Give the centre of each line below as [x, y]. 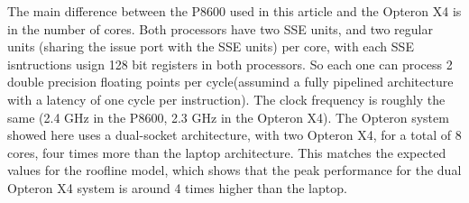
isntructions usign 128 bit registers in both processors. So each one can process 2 [230, 64]
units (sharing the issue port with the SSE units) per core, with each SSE [211, 46]
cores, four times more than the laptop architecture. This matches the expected [227, 152]
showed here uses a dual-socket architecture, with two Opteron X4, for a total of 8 [234, 135]
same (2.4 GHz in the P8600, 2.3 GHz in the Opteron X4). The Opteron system [228, 117]
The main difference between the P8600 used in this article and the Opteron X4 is [234, 11]
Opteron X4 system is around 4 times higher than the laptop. [177, 187]
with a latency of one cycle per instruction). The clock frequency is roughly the [226, 99]
